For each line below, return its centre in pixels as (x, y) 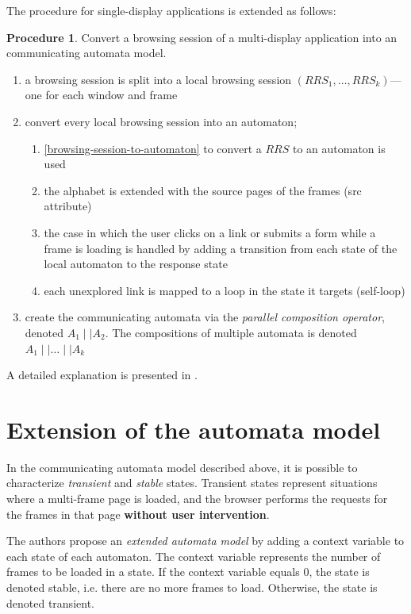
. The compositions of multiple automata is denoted (231, 332)
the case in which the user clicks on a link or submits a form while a (210, 232)
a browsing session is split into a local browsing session (158, 79)
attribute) (68, 206)
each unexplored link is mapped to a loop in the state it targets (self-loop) (225, 290)
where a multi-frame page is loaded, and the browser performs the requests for (197, 498)
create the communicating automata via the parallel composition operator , (205, 317)
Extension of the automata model (194, 429)
